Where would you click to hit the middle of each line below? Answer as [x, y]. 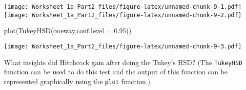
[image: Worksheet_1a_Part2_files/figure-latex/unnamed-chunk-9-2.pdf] [123, 15]
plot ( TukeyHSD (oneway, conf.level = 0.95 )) [68, 31]
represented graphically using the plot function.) [77, 81]
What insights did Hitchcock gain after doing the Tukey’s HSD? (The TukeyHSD [123, 62]
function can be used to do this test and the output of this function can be [116, 72]
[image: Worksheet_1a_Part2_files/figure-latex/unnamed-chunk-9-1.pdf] [123, 7]
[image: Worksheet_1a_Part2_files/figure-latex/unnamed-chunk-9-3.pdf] [123, 46]
